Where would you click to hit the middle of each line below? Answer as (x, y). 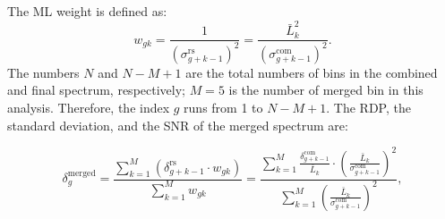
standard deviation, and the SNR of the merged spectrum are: (178, 125)
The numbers (43, 72)
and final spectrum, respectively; (96, 90)
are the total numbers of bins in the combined (312, 72)
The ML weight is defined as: (87, 11)
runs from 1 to (223, 107)
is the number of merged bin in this (326, 90)
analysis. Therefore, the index (89, 107)
